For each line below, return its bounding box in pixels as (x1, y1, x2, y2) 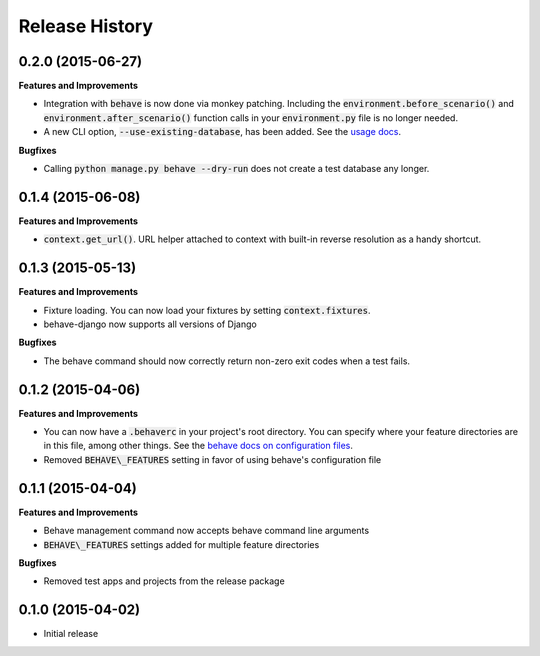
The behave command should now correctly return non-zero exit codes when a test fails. (43, 355, 410, 367)
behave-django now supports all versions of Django (43, 318, 257, 330)
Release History (18, 15, 154, 37)
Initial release (43, 628, 99, 640)
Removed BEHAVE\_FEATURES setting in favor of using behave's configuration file (43, 453, 382, 465)
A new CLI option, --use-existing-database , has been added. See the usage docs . (43, 126, 402, 138)
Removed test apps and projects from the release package (43, 575, 285, 587)
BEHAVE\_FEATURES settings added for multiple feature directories (43, 538, 320, 550)
